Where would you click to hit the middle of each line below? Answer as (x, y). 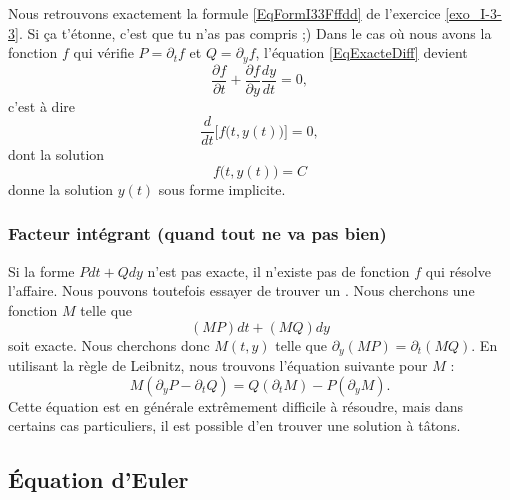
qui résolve (458, 270)
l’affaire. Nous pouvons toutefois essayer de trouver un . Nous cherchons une (241, 290)
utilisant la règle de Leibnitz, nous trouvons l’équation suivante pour (218, 365)
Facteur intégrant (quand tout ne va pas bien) (197, 233)
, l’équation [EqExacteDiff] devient (361, 52)
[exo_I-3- (473, 13)
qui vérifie (103, 52)
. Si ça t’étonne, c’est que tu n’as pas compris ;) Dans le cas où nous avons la (255, 32)
